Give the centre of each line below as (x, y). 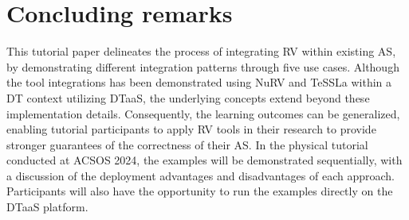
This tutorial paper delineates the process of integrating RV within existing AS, (201, 51)
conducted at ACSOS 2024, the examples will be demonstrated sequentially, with (204, 160)
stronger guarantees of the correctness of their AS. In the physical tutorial (187, 144)
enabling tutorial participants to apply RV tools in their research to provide (191, 129)
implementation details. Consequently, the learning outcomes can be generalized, (203, 113)
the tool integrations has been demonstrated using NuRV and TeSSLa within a (199, 82)
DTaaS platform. (47, 207)
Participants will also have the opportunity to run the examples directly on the (200, 191)
